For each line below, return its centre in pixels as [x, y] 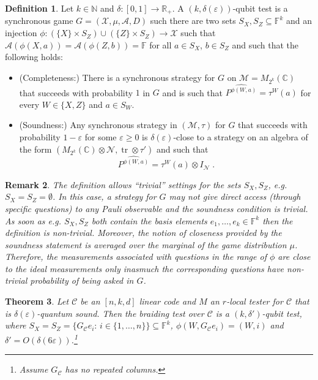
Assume [34, 369]
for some [101, 137]
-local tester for [255, 301]
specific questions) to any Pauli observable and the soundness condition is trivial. [157, 208]
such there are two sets [193, 21]
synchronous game [39, 21]
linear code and [168, 301]
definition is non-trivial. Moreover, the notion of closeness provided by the [143, 233]
